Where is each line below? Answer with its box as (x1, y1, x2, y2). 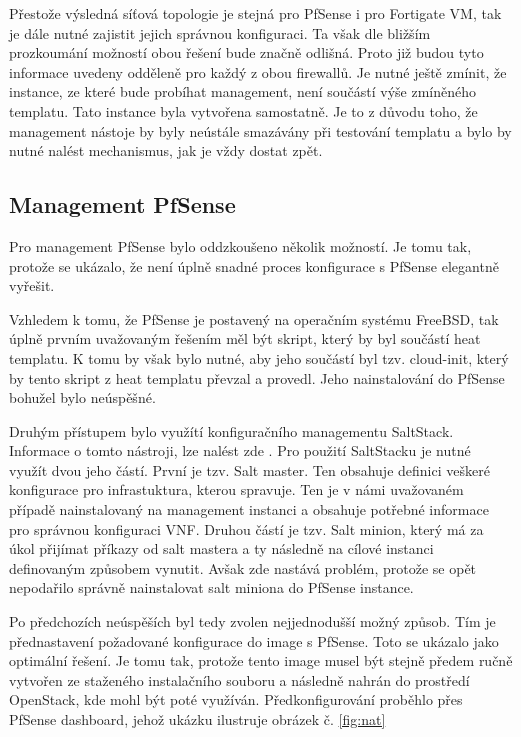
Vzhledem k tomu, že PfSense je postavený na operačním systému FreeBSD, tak (9, 308, 499, 329)
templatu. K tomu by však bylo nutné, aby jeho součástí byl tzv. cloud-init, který (9, 347, 509, 368)
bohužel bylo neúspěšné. (9, 387, 156, 408)
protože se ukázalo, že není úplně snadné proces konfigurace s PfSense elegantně (9, 255, 499, 276)
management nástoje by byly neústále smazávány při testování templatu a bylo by (9, 120, 512, 141)
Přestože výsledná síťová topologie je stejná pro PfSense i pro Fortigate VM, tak (9, 3, 502, 23)
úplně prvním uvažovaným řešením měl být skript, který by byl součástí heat (9, 328, 481, 349)
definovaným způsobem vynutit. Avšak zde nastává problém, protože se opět (9, 557, 477, 578)
